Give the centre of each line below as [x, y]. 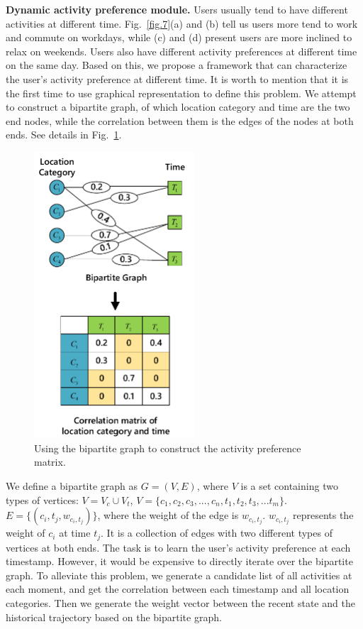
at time [75, 533]
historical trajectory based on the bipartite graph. [114, 617]
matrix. [50, 462]
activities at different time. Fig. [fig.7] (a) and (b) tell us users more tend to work [182, 23]
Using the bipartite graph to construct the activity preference [168, 448]
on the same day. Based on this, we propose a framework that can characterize [177, 65]
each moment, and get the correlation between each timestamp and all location [178, 589]
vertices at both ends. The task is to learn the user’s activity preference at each [178, 547]
